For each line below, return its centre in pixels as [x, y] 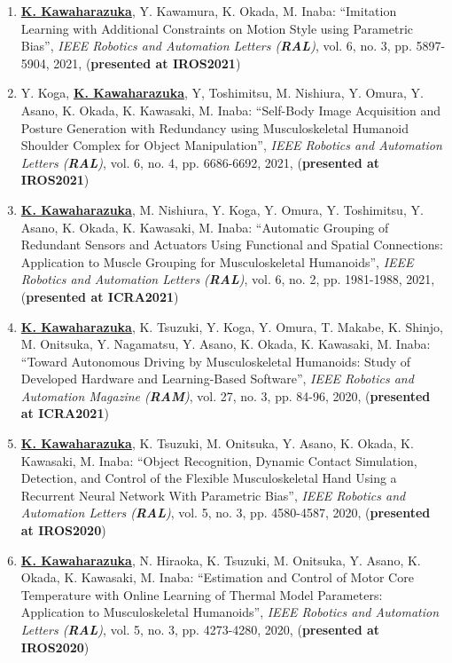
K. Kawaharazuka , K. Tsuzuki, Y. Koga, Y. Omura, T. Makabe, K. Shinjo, [232, 326]
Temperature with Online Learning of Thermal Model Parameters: [202, 594]
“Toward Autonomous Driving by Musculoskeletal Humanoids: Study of [216, 361]
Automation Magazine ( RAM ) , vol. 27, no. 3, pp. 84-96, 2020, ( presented [226, 395]
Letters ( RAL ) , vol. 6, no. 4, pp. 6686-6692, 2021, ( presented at [200, 162]
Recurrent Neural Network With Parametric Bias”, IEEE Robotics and [213, 495]
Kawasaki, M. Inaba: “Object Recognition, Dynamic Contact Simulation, [219, 460]
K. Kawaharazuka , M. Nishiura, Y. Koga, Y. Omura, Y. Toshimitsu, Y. [222, 209]
